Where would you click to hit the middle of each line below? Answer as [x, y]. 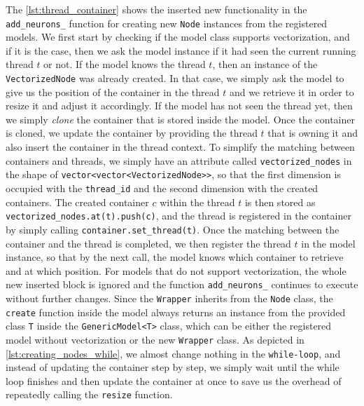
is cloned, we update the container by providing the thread [132, 133]
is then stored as [280, 202]
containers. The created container [77, 202]
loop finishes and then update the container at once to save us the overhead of [174, 380]
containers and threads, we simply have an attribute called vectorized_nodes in [179, 160]
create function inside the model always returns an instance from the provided [176, 312]
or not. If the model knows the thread [125, 64]
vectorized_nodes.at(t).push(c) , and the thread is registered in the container [178, 216]
